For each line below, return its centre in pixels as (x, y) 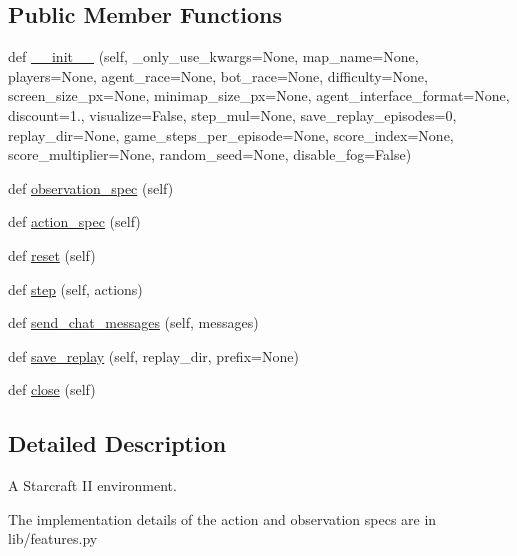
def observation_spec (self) (91, 187)
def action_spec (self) (74, 221)
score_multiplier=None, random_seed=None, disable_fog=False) (210, 154)
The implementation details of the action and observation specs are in (222, 518)
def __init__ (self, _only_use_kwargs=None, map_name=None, (213, 56)
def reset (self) (52, 254)
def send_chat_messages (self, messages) (133, 322)
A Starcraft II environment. (92, 485)
